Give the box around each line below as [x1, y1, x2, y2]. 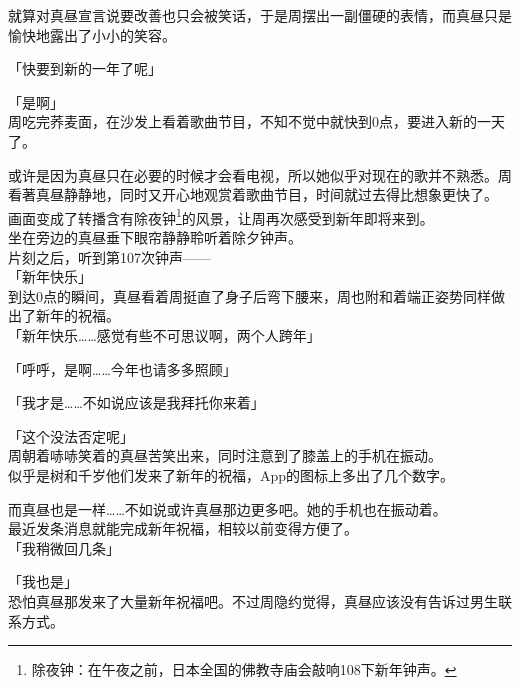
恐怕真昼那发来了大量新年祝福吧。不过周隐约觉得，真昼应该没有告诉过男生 [8, 590, 498, 611]
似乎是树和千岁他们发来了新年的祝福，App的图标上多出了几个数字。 [8, 464, 455, 485]
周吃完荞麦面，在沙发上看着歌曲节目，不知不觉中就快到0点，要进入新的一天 [8, 111, 505, 132]
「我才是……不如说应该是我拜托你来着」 [8, 392, 265, 413]
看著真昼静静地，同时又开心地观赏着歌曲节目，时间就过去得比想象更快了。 [8, 184, 498, 205]
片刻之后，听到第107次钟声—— [8, 246, 211, 267]
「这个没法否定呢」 [8, 425, 134, 446]
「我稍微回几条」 [8, 537, 120, 558]
